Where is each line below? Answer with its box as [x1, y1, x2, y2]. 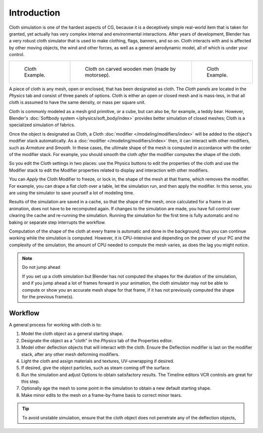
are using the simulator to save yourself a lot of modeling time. [9, 190, 134, 196]
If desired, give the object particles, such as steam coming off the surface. [21, 365, 171, 371]
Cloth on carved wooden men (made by [85, 65, 176, 72]
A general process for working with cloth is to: [9, 322, 102, 328]
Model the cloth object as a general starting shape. [21, 331, 124, 336]
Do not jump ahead [22, 264, 60, 270]
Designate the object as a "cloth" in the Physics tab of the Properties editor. [21, 337, 173, 343]
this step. [21, 378, 40, 385]
